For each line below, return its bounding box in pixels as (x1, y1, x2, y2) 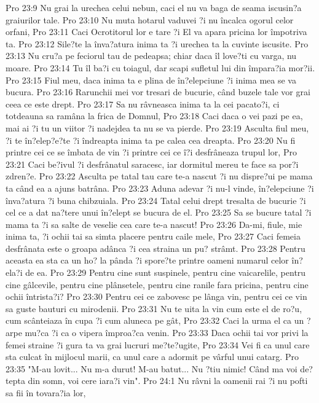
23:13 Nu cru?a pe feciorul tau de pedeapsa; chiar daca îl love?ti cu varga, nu (6, 49, 297, 62)
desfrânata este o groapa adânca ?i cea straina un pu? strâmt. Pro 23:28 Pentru (6, 241, 305, 254)
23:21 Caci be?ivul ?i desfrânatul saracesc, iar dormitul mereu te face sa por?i (6, 157, 299, 170)
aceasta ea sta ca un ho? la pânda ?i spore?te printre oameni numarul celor (6, 254, 289, 267)
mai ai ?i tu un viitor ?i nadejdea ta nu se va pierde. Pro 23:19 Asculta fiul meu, (6, 121, 309, 134)
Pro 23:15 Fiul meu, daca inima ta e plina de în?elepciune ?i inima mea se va (6, 73, 296, 86)
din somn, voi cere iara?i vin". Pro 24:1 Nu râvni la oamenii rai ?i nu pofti (28, 374, 308, 387)
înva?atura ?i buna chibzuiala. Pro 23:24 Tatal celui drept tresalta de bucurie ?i (6, 194, 306, 206)
